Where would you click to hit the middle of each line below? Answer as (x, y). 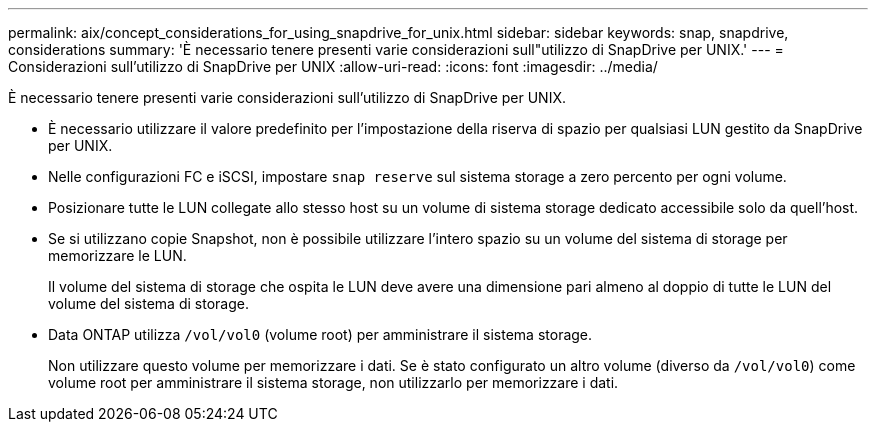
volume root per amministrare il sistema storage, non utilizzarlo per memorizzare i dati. (333, 382)
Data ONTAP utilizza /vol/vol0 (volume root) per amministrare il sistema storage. (320, 334)
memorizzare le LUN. (117, 255)
